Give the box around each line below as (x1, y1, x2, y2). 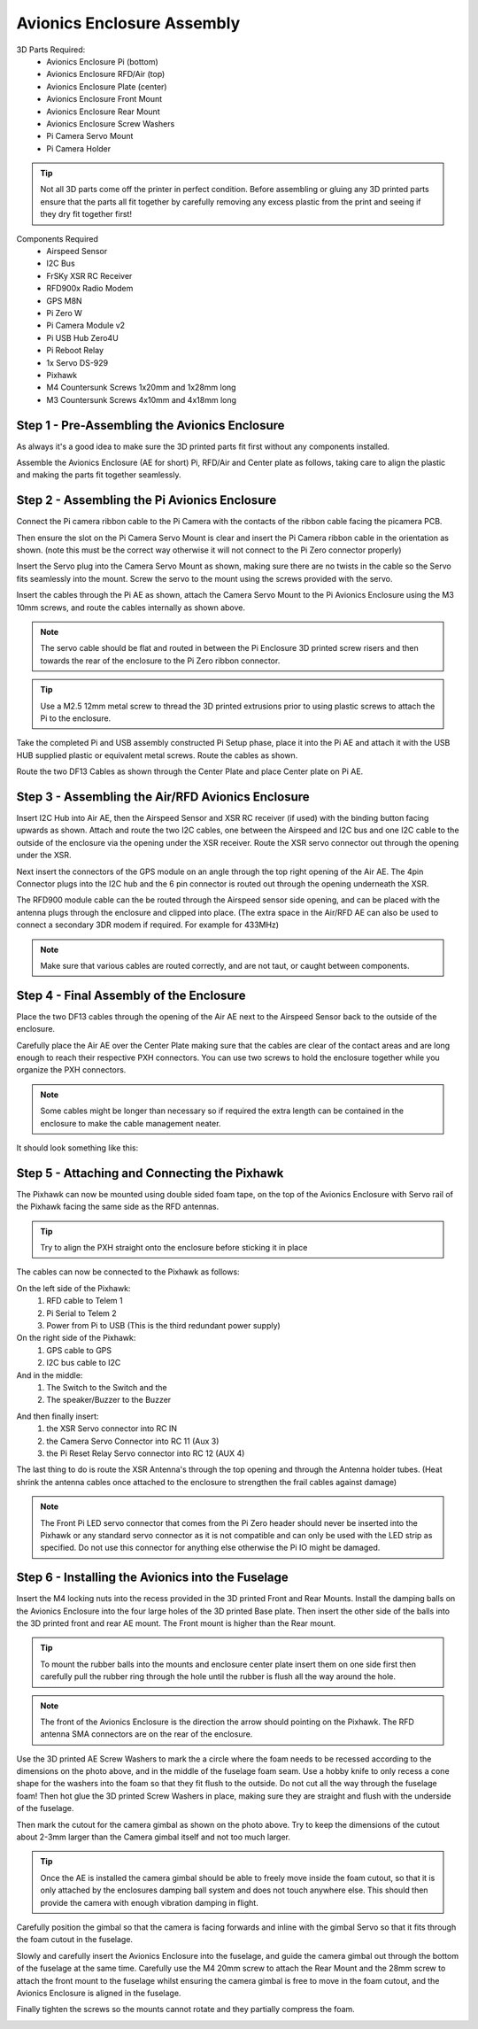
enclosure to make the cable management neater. (40, 1118, 221, 1128)
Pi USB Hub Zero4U (46, 332, 119, 343)
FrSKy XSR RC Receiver (46, 270, 133, 281)
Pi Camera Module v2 (46, 320, 126, 331)
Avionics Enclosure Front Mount (46, 94, 163, 105)
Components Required (16, 233, 99, 244)
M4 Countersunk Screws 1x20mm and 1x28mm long (46, 382, 236, 393)
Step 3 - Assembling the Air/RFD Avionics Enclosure (16, 789, 310, 804)
